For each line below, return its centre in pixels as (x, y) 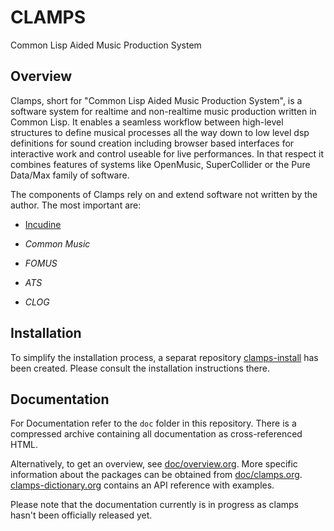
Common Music (57, 243)
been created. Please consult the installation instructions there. (140, 368)
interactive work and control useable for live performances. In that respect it (167, 153)
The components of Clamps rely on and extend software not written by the (164, 194)
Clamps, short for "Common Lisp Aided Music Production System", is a (156, 100)
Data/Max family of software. (70, 175)
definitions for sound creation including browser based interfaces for (152, 143)
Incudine (43, 224)
